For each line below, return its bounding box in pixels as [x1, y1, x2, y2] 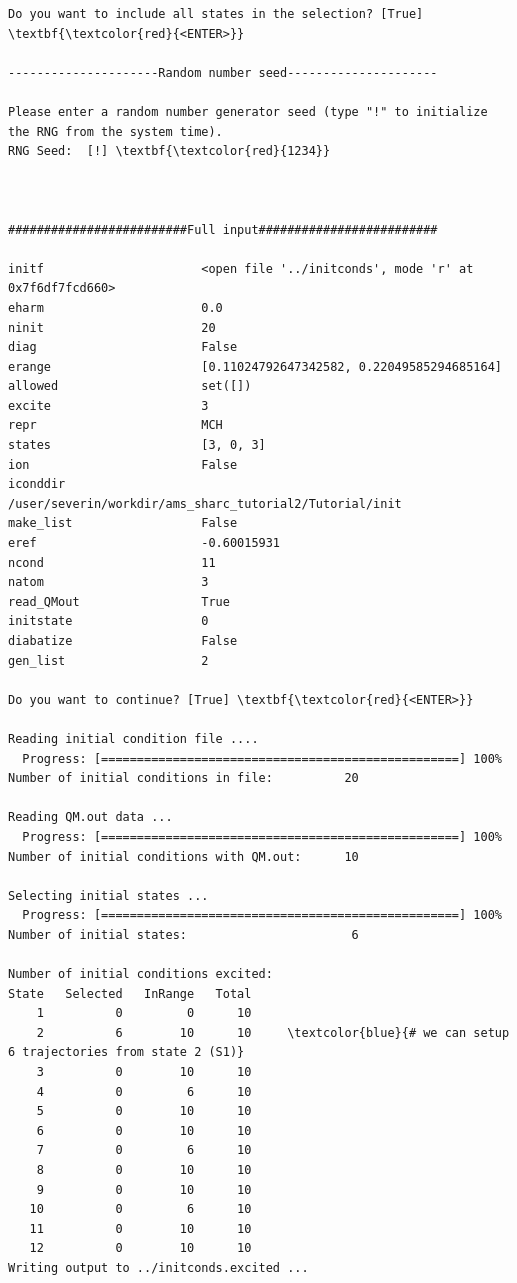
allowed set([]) [8, 379, 252, 394]
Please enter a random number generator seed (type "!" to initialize [8, 104, 488, 119]
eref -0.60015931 [8, 536, 281, 551]
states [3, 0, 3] [8, 438, 266, 453]
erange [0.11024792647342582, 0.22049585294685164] [8, 359, 502, 374]
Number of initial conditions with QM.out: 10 [8, 849, 359, 864]
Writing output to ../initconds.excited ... [8, 1261, 309, 1275]
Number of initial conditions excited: [8, 967, 273, 982]
